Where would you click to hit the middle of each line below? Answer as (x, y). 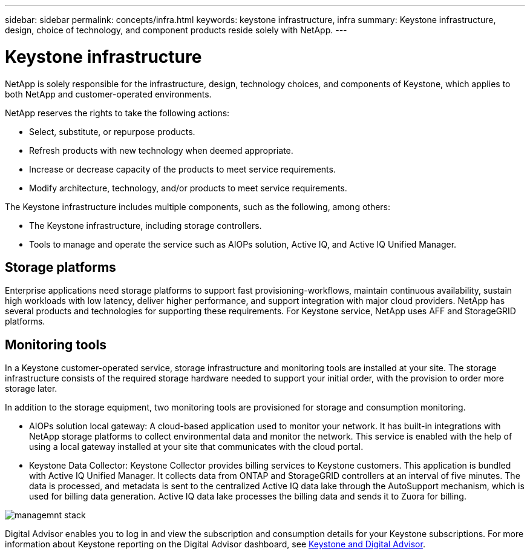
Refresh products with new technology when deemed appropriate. (161, 150)
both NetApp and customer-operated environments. (108, 94)
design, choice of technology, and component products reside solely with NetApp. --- (176, 30)
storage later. (31, 389)
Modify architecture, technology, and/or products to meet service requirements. (188, 188)
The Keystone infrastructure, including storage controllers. (146, 225)
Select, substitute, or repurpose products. (112, 131)
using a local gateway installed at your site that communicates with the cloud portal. (196, 447)
